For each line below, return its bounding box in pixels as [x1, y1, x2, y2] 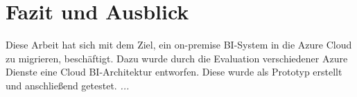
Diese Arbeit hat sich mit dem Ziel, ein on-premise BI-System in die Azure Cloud [6, 37, 352, 52]
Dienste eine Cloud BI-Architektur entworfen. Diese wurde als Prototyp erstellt [6, 64, 342, 79]
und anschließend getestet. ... [6, 78, 130, 92]
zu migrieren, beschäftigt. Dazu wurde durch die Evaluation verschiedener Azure [6, 51, 348, 65]
